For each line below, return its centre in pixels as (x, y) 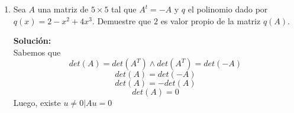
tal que (124, 9)
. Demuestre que (122, 20)
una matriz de (63, 9)
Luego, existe (37, 103)
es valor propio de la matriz (211, 20)
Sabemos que (37, 52)
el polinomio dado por (228, 9)
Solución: (32, 41)
